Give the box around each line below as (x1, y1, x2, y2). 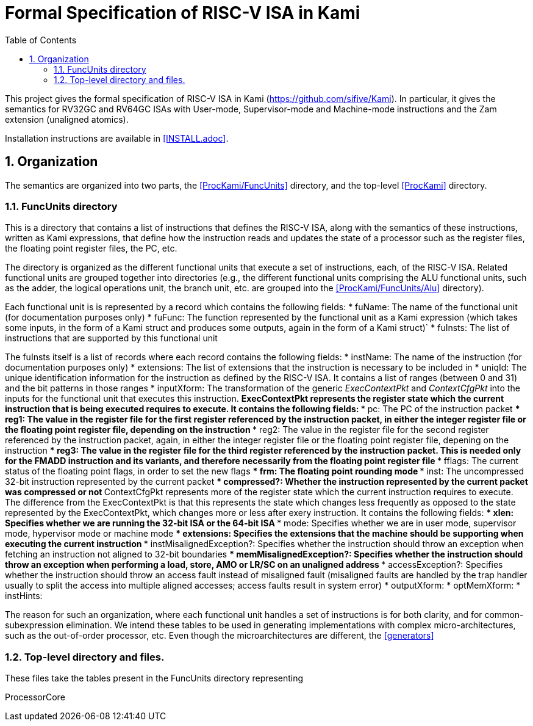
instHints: (5, 590, 43, 601)
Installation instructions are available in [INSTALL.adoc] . (5, 132, 229, 143)
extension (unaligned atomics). (5, 114, 129, 125)
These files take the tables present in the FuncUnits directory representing (5, 673, 304, 684)
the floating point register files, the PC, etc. (5, 243, 177, 254)
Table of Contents (5, 34, 77, 45)
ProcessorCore (5, 692, 65, 703)
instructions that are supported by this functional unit (5, 333, 218, 344)
